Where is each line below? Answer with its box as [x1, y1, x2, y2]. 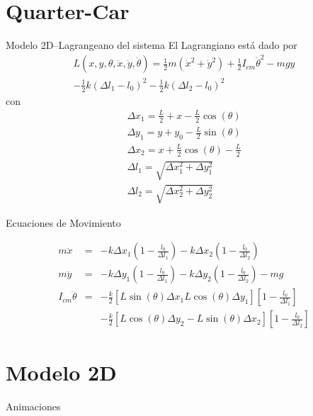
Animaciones [6, 398, 61, 413]
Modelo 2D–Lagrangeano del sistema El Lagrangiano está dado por [6, 38, 297, 52]
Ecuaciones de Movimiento [6, 215, 121, 230]
